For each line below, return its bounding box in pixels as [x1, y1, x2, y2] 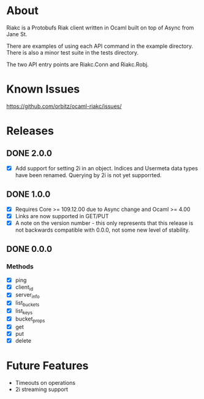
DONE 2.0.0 [6, 148, 52, 159]
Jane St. [6, 30, 28, 37]
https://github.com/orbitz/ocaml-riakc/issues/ [6, 102, 122, 110]
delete [15, 336, 32, 344]
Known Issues [6, 82, 80, 96]
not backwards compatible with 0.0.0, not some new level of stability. [15, 226, 190, 234]
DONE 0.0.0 [6, 244, 53, 254]
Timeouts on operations [15, 379, 75, 386]
